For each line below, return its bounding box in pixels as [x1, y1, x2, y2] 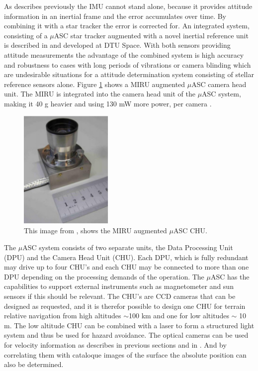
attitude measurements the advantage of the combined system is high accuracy [4, 49, 244, 60]
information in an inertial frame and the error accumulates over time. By [4, 10, 226, 21]
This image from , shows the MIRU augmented [24, 225, 167, 236]
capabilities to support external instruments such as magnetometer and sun [4, 281, 234, 291]
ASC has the [210, 271, 250, 281]
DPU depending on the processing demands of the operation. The [4, 271, 204, 281]
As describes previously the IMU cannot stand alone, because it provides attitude [4, 1, 253, 11]
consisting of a [4, 30, 48, 40]
